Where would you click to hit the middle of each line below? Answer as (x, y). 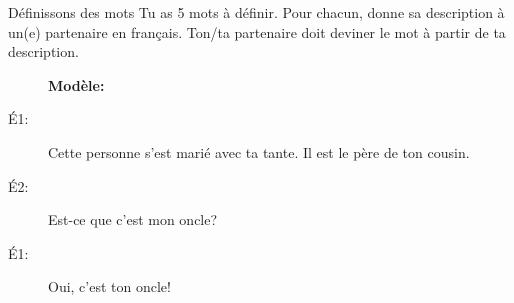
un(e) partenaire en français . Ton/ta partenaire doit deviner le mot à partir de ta (257, 31)
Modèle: (76, 84)
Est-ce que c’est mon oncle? (133, 219)
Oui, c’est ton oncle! (109, 286)
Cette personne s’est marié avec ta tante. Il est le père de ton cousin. (259, 151)
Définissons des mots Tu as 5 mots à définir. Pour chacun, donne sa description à (256, 12)
